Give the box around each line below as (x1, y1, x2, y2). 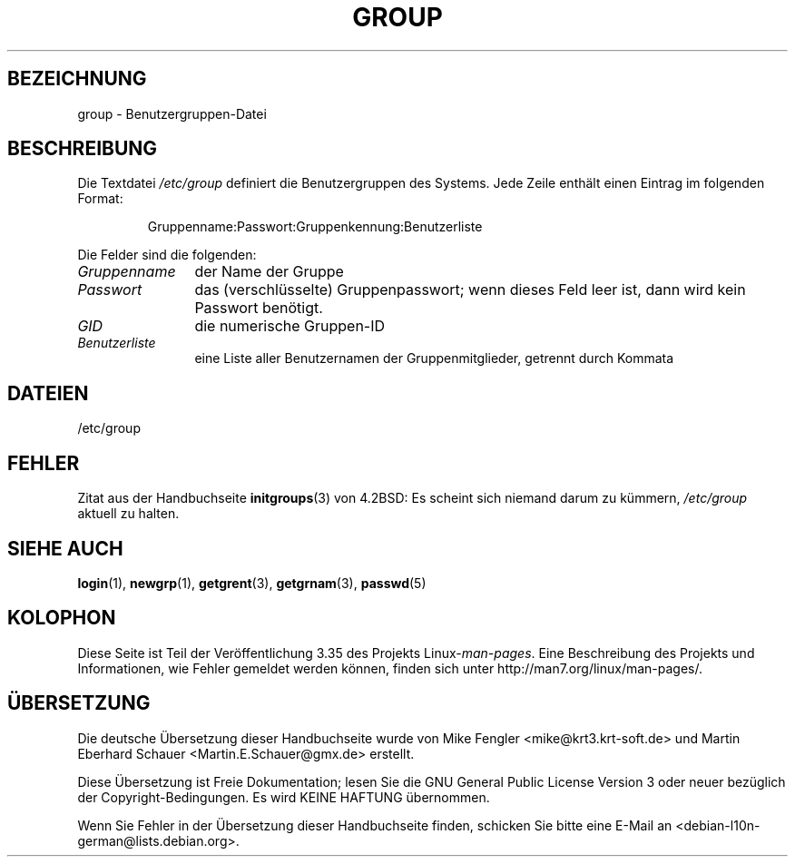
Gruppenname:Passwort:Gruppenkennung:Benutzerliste (147, 219, 483, 235)
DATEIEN (7, 381, 89, 405)
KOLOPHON (7, 606, 116, 630)
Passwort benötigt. (194, 299, 323, 318)
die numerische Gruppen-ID (194, 317, 386, 336)
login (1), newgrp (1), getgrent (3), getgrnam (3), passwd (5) (77, 574, 427, 591)
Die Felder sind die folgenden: (77, 247, 257, 263)
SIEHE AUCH (7, 536, 123, 560)
